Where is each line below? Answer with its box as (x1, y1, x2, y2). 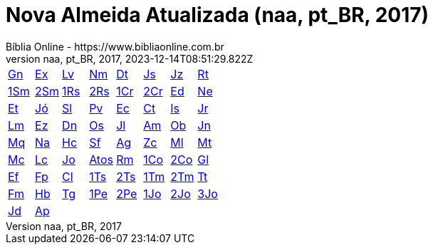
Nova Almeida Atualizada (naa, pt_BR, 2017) (6, 3, 429, 27)
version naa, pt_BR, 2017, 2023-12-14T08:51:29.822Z (6, 52, 254, 65)
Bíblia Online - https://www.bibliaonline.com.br (6, 40, 224, 53)
